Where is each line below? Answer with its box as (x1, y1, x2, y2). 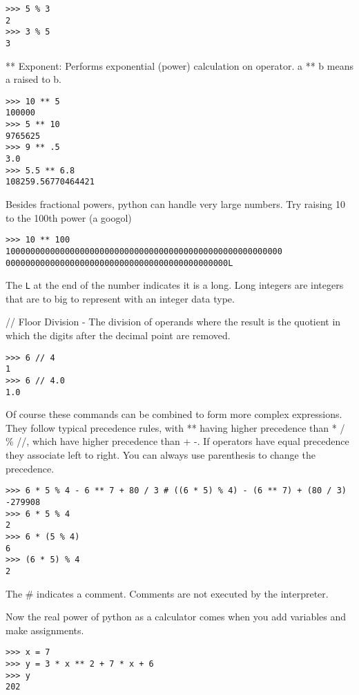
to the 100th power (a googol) (6, 210, 132, 225)
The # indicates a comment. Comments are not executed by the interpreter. (6, 586, 329, 600)
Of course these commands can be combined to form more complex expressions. (6, 407, 342, 421)
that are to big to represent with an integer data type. (6, 291, 235, 305)
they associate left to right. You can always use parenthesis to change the (6, 448, 316, 462)
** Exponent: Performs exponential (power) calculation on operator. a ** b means (6, 58, 353, 73)
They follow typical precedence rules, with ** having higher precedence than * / (6, 420, 345, 435)
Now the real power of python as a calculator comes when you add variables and (6, 609, 347, 624)
